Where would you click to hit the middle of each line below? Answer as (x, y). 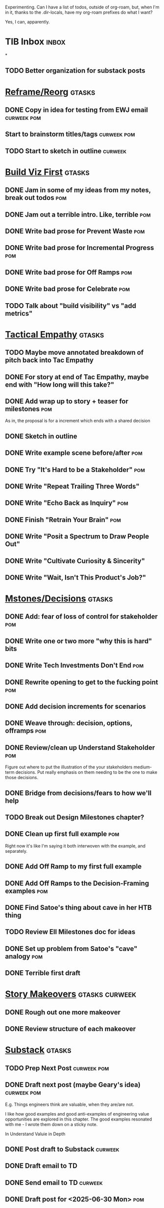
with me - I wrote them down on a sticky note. (51, 1124)
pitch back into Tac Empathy (49, 360)
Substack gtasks (38, 1050)
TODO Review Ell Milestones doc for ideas (70, 932)
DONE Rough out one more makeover (63, 1012)
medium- (143, 767)
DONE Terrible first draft (43, 973)
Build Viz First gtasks (47, 172)
